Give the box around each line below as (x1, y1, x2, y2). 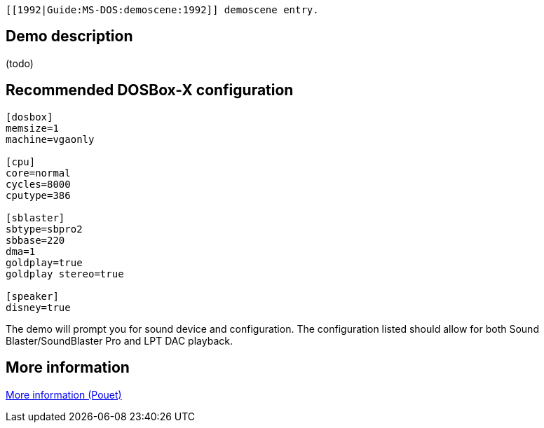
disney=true (6, 301, 71, 313)
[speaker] (6, 290, 59, 302)
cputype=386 (6, 189, 71, 201)
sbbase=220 (6, 234, 65, 246)
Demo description (6, 27, 133, 46)
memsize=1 (6, 122, 59, 134)
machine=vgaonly (6, 133, 95, 145)
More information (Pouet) (6, 388, 122, 401)
